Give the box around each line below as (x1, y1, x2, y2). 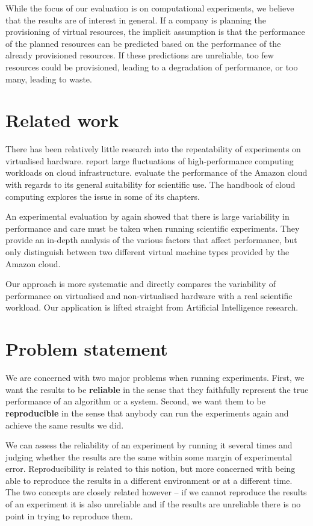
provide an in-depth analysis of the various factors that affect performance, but (5, 234, 297, 246)
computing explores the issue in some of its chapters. (5, 190, 200, 202)
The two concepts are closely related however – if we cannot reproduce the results (5, 486, 307, 498)
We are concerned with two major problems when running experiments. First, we (5, 371, 305, 384)
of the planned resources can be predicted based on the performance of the (5, 37, 281, 49)
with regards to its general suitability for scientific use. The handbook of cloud (5, 178, 296, 191)
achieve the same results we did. (5, 418, 124, 431)
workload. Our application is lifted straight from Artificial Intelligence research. (5, 301, 299, 314)
